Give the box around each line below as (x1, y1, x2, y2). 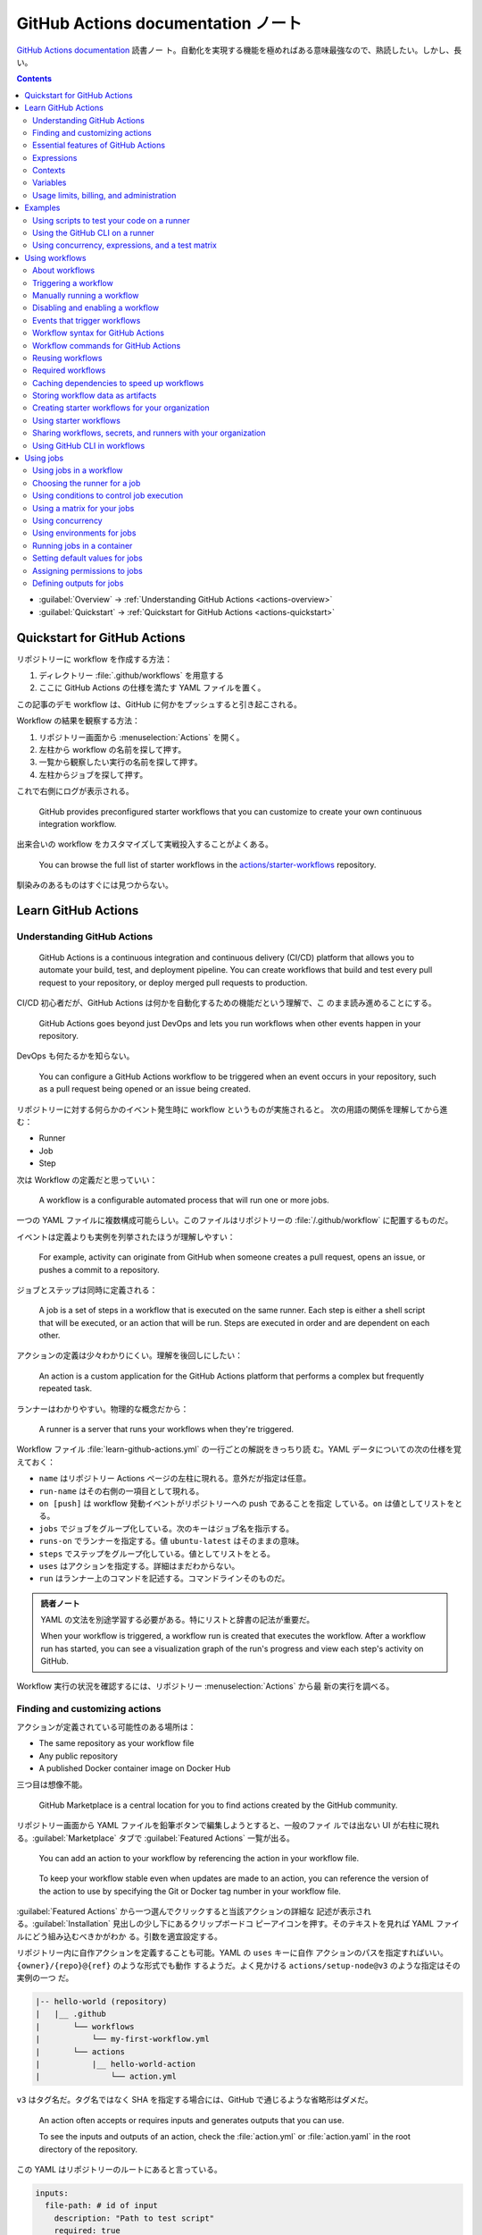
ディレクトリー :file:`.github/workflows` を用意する (38, 670, 225, 681)
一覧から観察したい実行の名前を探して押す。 (38, 756, 203, 768)
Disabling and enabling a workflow (32, 302, 160, 313)
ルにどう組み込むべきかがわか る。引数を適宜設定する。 (16, 1931, 222, 1942)
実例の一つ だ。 (16, 1972, 74, 1984)
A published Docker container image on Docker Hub (38, 1762, 231, 1774)
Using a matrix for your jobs (32, 502, 135, 513)
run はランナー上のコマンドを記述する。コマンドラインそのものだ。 (38, 1573, 290, 1584)
